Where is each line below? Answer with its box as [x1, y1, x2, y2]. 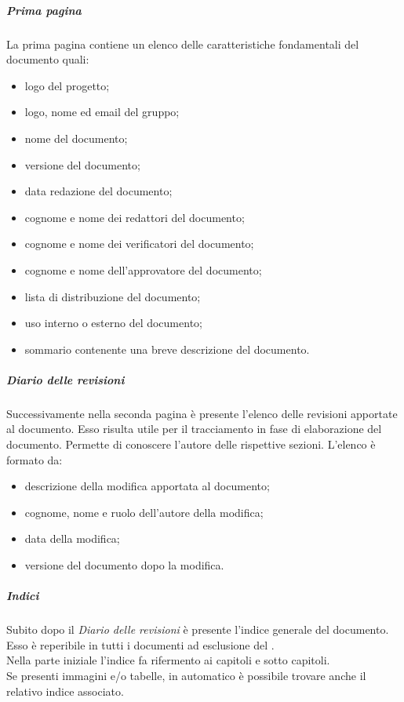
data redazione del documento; [24, 183, 173, 199]
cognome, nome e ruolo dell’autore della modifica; [24, 504, 264, 520]
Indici [6, 587, 39, 604]
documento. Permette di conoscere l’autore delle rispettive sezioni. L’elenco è [6, 436, 376, 453]
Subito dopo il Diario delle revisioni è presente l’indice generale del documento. [6, 621, 389, 638]
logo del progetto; [24, 77, 110, 93]
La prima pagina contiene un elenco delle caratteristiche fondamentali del [6, 35, 359, 52]
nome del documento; [24, 129, 128, 146]
